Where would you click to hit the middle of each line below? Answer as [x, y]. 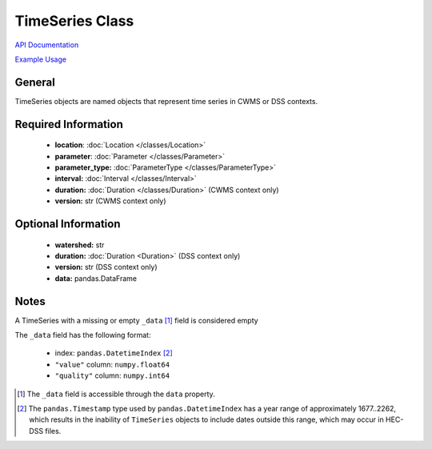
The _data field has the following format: [83, 335]
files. [53, 431]
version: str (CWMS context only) [111, 201]
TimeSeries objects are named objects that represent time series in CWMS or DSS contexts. [166, 101]
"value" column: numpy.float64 [112, 364]
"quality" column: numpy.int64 [112, 375]
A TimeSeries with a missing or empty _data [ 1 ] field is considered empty [137, 320]
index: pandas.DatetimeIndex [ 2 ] [114, 353]
